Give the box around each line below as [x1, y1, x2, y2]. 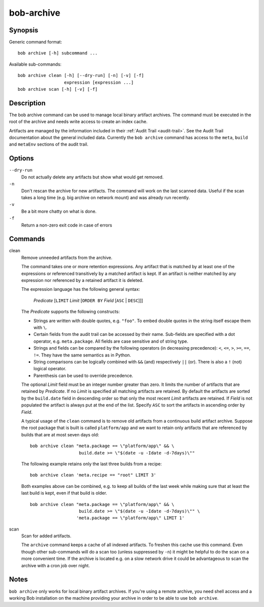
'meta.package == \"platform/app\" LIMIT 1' [76, 515, 185, 521]
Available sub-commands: [9, 61, 62, 67]
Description [9, 99, 46, 107]
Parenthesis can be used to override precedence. [33, 373, 133, 379]
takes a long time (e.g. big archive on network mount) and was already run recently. [21, 194, 190, 201]
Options [9, 154, 34, 163]
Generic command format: [9, 39, 62, 45]
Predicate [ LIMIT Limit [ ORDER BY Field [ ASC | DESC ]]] [33, 297, 143, 303]
